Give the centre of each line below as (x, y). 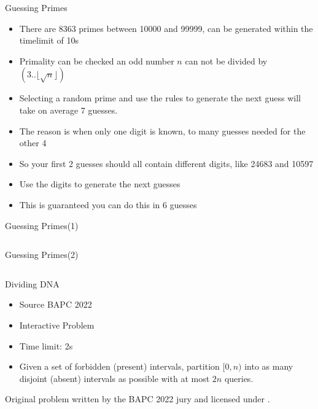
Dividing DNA (32, 283)
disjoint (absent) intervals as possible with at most (114, 378)
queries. (239, 378)
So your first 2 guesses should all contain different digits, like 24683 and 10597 (166, 163)
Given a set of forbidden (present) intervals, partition (119, 366)
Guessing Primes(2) (42, 255)
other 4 (33, 143)
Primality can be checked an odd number (97, 60)
